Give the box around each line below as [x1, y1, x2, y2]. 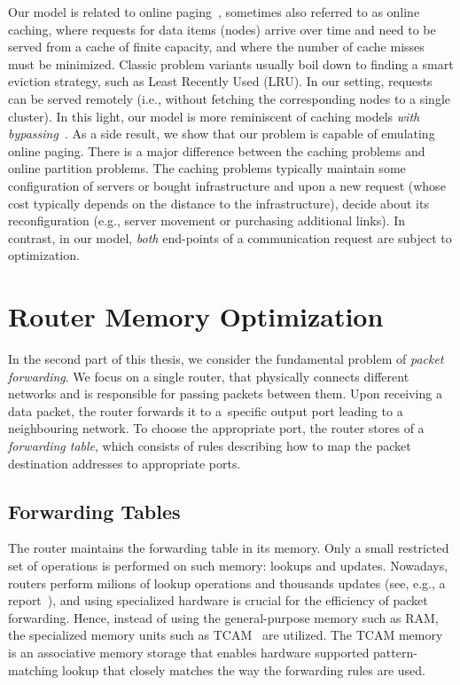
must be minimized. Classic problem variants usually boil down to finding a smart [8, 54, 454, 73]
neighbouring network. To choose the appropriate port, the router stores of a [8, 419, 425, 437]
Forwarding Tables [8, 497, 181, 524]
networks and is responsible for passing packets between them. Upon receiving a [8, 384, 442, 403]
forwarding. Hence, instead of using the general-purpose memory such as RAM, [8, 608, 439, 626]
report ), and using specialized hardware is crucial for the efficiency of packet [8, 591, 428, 610]
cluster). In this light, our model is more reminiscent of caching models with [8, 106, 420, 125]
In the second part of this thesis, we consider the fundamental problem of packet [8, 350, 444, 368]
